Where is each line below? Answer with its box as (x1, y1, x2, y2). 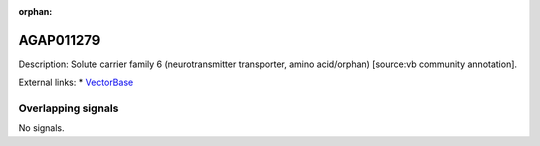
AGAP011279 (18, 31, 101, 49)
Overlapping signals (18, 101, 119, 115)
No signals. (18, 122, 65, 134)
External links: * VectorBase (18, 76, 134, 89)
